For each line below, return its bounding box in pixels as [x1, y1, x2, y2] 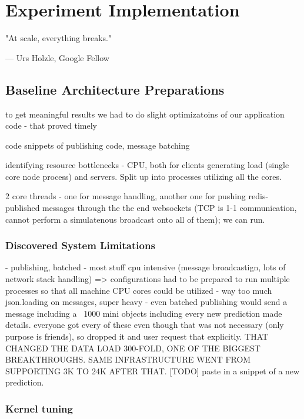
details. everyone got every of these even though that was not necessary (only [5, 319, 284, 331]
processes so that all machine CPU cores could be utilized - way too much [5, 284, 272, 296]
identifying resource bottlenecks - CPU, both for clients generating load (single [5, 159, 289, 171]
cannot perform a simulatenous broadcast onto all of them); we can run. [5, 213, 265, 225]
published [5, 202, 40, 214]
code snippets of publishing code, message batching [5, 139, 190, 151]
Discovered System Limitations [5, 238, 155, 253]
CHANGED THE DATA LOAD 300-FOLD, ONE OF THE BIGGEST [5, 341, 260, 354]
